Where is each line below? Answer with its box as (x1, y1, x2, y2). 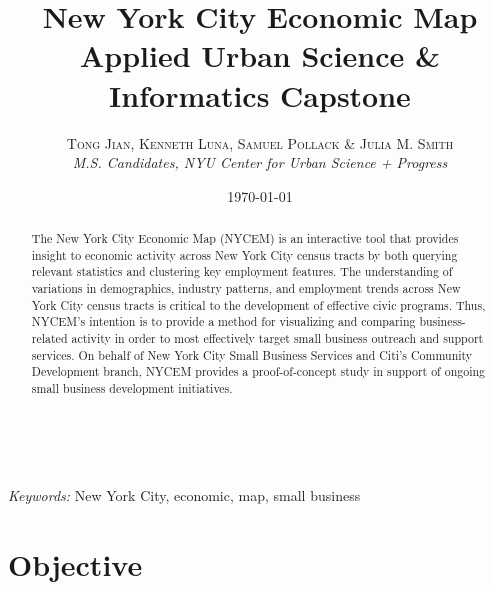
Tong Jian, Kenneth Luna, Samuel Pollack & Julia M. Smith (66, 132, 454, 153)
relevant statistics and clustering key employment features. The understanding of (31, 263, 453, 280)
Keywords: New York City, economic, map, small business (8, 485, 361, 506)
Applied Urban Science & (79, 35, 441, 76)
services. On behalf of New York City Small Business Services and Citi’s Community (31, 346, 473, 363)
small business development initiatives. (31, 379, 233, 396)
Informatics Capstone (109, 74, 411, 115)
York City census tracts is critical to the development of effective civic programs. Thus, (31, 296, 486, 313)
